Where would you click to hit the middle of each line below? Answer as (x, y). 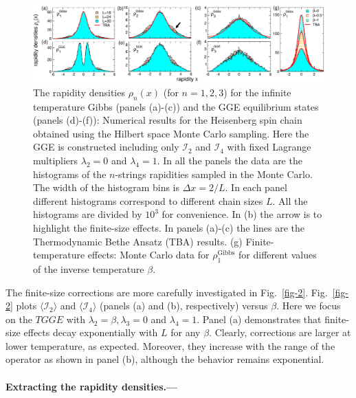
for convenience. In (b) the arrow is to (242, 214)
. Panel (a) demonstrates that (259, 319)
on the (19, 319)
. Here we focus (309, 306)
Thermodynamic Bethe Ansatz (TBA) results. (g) (138, 241)
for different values (278, 255)
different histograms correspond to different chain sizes (148, 200)
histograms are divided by (88, 214)
